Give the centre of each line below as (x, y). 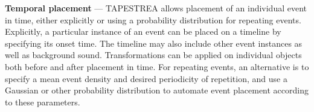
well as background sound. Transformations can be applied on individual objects (153, 55)
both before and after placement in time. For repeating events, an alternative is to (157, 66)
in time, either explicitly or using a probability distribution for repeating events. (153, 19)
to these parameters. (43, 102)
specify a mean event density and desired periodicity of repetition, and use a (146, 78)
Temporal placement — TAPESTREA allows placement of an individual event (156, 8)
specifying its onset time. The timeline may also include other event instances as (154, 43)
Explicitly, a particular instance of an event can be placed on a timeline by (143, 31)
